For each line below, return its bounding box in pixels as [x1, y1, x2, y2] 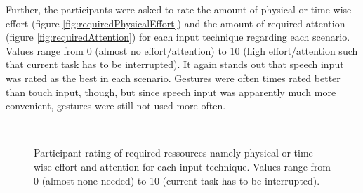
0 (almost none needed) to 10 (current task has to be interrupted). [34, 173, 320, 187]
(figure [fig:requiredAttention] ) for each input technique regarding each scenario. [6, 29, 350, 44]
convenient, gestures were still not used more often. [6, 98, 226, 113]
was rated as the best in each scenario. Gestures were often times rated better [6, 70, 341, 85]
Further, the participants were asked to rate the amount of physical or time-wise [6, 2, 352, 16]
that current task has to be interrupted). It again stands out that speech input [6, 57, 344, 72]
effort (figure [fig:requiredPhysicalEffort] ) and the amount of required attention [6, 15, 345, 30]
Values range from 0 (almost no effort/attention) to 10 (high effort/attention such [6, 43, 358, 58]
